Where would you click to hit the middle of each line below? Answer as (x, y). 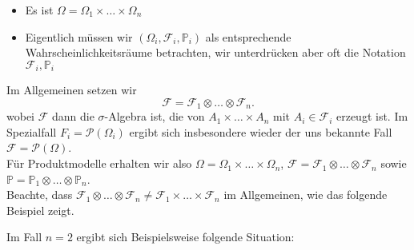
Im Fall (24, 237)
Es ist (39, 10)
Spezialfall (32, 131)
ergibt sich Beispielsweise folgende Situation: (185, 237)
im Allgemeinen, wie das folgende (305, 194)
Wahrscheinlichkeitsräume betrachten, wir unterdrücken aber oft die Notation (215, 52)
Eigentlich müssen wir (79, 36)
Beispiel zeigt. (40, 210)
